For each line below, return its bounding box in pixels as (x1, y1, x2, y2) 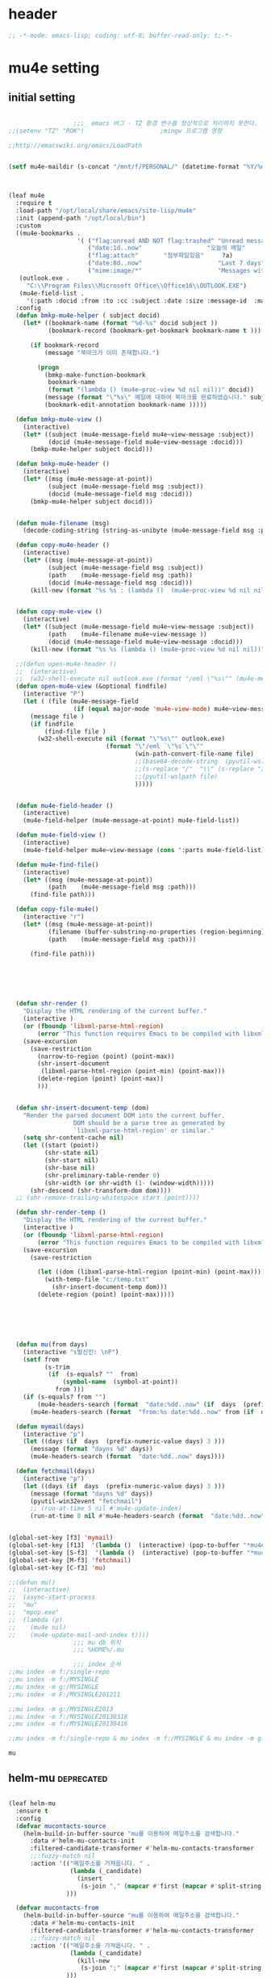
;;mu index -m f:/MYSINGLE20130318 (8, 1712, 128, 1721)
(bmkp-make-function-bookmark (44, 370, 147, 379)
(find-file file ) (44, 727, 106, 735)
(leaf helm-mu (8, 1800, 56, 1808)
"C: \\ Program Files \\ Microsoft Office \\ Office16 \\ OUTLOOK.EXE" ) (26, 282, 248, 290)
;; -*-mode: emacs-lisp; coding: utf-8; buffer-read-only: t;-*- (8, 31, 232, 40)
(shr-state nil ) (44, 1149, 99, 1157)
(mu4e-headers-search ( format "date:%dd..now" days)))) (29, 1453, 226, 1461)
